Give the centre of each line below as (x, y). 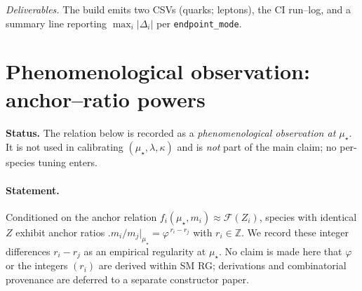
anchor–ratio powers (106, 99)
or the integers (37, 265)
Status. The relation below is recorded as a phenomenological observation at (171, 132)
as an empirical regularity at (145, 251)
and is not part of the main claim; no (257, 147)
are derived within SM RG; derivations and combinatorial (222, 265)
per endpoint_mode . (199, 23)
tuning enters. (68, 162)
